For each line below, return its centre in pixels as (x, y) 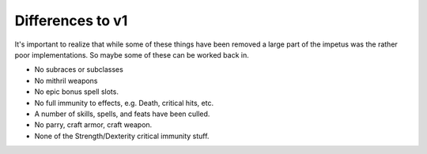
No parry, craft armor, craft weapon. (93, 125)
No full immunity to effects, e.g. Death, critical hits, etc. (124, 103)
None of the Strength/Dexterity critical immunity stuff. (122, 136)
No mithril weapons (66, 81)
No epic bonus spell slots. (76, 92)
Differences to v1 (71, 21)
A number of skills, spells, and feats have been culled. (122, 114)
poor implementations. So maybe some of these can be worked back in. (132, 54)
